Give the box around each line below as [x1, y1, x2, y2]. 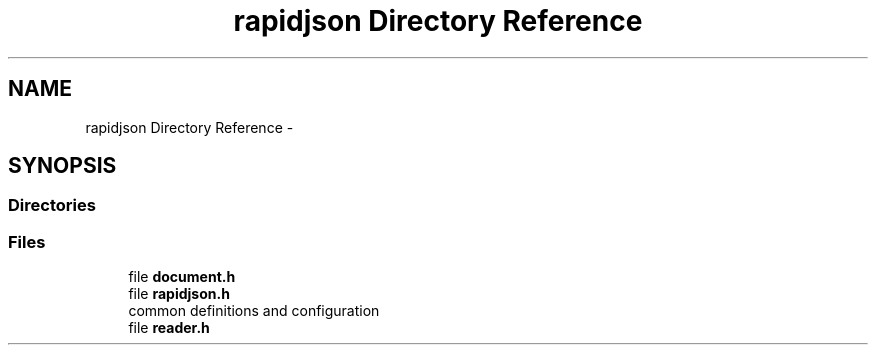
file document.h [128, 268, 236, 286]
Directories [8, 195, 96, 216]
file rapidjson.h [128, 285, 230, 303]
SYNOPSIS [8, 153, 117, 179]
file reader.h [128, 319, 210, 337]
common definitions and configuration [128, 302, 380, 320]
